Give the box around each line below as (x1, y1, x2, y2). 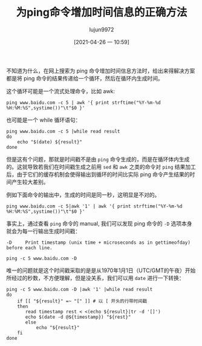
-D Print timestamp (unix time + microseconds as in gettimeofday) (6, 240, 191, 246)
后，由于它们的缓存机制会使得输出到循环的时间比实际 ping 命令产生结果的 (6, 171, 190, 178)
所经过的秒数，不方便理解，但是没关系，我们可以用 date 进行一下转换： (6, 274, 184, 281)
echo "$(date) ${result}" (17, 139, 83, 145)
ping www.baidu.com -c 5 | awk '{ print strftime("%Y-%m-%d (6, 99, 161, 106)
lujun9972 (89, 25, 114, 33)
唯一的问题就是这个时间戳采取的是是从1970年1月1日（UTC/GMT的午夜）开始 (6, 267, 196, 274)
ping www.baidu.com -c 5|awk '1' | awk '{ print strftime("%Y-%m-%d (6, 203, 183, 209)
